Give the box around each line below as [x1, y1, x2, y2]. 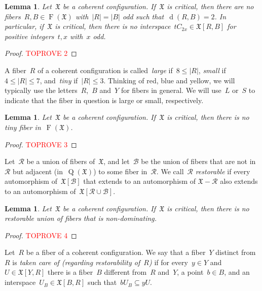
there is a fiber [48, 267, 93, 277]
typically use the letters [5, 85, 78, 95]
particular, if [5, 21, 44, 31]
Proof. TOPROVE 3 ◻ [5, 139, 77, 149]
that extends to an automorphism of [83, 176, 196, 186]
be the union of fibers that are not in [141, 156, 256, 167]
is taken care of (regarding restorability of [12, 256, 140, 267]
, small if [198, 64, 226, 75]
